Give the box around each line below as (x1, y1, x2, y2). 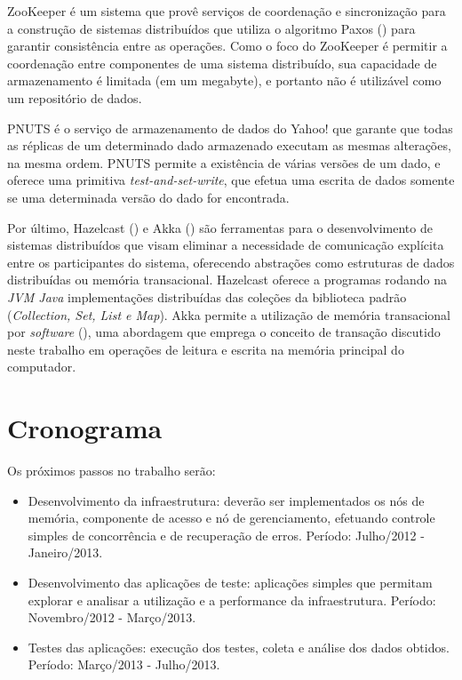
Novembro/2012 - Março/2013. (28, 608, 196, 627)
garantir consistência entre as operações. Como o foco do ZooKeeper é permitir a (7, 36, 448, 55)
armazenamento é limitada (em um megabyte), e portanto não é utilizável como (7, 71, 442, 90)
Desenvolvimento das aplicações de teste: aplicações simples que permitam (28, 572, 433, 591)
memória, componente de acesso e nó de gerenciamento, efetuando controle (28, 508, 435, 527)
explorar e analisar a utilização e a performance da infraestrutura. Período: (28, 590, 436, 609)
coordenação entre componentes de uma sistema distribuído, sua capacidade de (7, 53, 437, 72)
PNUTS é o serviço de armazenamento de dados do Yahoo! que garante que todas (7, 118, 453, 137)
